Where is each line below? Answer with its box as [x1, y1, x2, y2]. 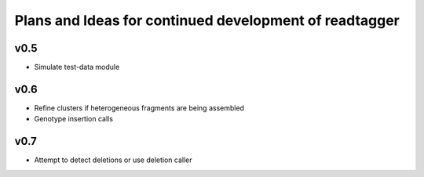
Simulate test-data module [34, 63, 120, 72]
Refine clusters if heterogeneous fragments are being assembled [34, 103, 245, 113]
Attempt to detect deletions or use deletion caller [34, 155, 192, 164]
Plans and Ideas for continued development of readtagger [14, 12, 400, 29]
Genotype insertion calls [34, 114, 114, 124]
